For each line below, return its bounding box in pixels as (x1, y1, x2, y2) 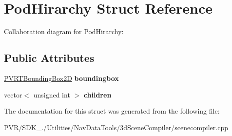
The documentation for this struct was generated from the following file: (4, 106, 220, 116)
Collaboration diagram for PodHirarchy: (4, 26, 124, 37)
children (83, 89, 112, 99)
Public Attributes (4, 50, 95, 65)
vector (4, 89, 22, 99)
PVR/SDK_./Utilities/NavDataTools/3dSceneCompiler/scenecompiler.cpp (4, 122, 228, 132)
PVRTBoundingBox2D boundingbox (4, 73, 119, 83)
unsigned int (33, 89, 70, 99)
